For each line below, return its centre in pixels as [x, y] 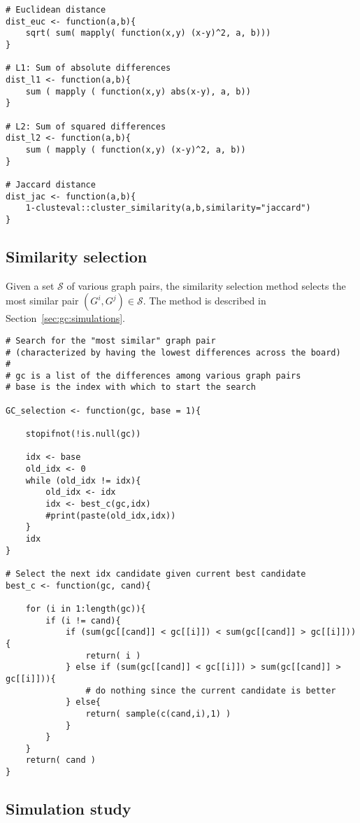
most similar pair [42, 301]
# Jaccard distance [51, 184]
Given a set [30, 285]
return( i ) [113, 655]
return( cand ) [60, 760]
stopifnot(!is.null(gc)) [83, 434]
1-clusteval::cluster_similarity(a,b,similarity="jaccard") [168, 208]
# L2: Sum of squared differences [86, 126]
